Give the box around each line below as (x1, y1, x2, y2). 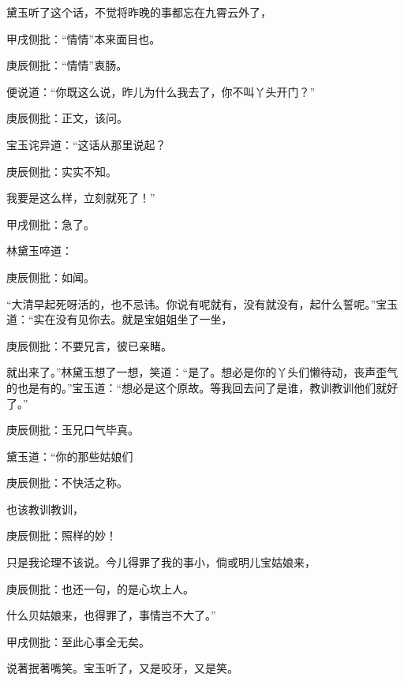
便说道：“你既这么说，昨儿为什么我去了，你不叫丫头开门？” (6, 83, 316, 99)
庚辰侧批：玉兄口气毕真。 (6, 421, 139, 438)
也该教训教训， (6, 500, 84, 517)
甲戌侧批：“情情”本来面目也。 (6, 30, 161, 47)
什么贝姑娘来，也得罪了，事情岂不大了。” (6, 607, 216, 623)
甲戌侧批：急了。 (6, 215, 95, 232)
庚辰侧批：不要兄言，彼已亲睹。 (6, 337, 172, 354)
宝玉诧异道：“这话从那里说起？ (6, 136, 166, 152)
